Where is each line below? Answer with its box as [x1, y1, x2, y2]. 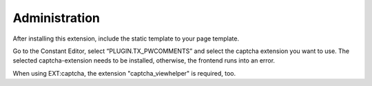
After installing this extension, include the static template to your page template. [12, 34, 240, 43]
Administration [12, 10, 100, 25]
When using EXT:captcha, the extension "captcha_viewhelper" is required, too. [12, 69, 236, 77]
